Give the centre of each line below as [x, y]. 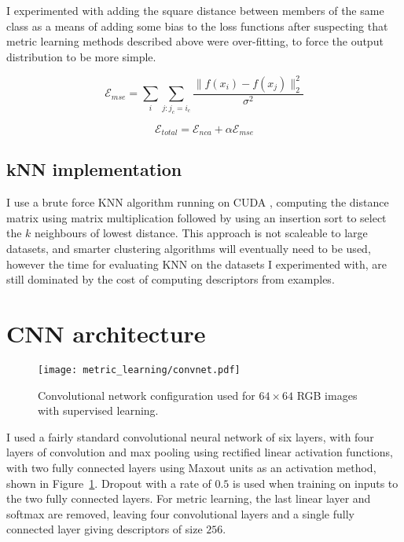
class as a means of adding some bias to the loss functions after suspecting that [197, 26]
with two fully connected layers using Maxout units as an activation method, [191, 467]
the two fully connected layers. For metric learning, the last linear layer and [189, 498]
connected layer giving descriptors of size [105, 529]
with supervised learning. [98, 410]
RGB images [327, 395]
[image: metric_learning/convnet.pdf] [139, 370]
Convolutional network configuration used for [147, 395]
